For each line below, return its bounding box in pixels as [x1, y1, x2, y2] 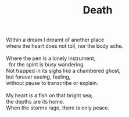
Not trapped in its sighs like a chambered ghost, [6, 68, 121, 75]
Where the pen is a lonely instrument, [6, 55, 96, 62]
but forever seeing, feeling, [6, 73, 71, 80]
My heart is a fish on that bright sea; [6, 92, 93, 99]
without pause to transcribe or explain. [6, 80, 99, 87]
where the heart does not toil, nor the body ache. [6, 42, 124, 49]
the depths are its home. [6, 98, 64, 105]
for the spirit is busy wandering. [8, 61, 85, 68]
